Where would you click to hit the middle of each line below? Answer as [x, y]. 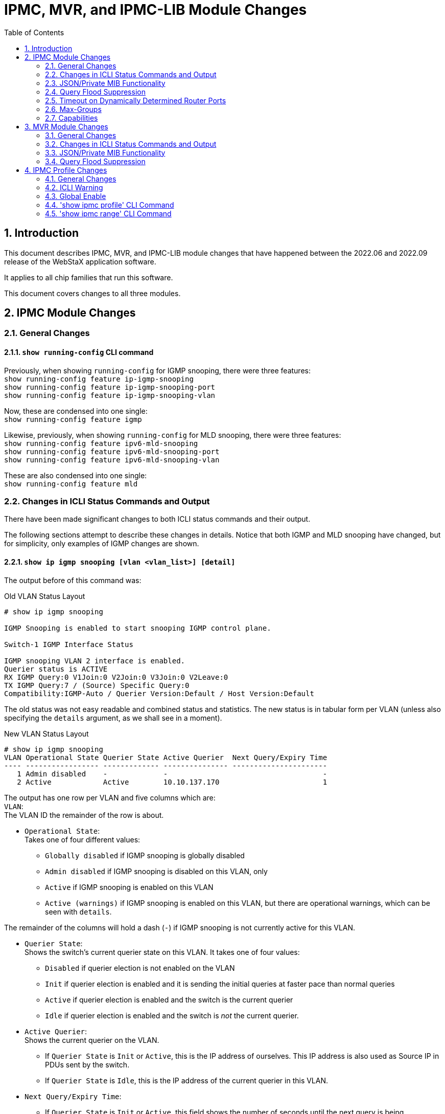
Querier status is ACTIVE [56, 669]
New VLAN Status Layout [46, 733]
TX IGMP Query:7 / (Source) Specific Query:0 [97, 685]
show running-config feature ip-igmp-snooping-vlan [110, 395]
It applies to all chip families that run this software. [89, 277]
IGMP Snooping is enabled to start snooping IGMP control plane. [138, 628]
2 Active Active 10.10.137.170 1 [172, 782]
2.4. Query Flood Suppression [95, 92]
